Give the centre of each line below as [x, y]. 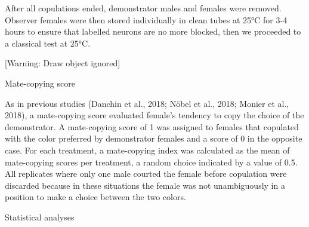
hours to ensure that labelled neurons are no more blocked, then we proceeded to [153, 31]
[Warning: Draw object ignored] [63, 63]
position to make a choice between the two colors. [95, 197]
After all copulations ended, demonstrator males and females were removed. [143, 8]
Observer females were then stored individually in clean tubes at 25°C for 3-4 [146, 19]
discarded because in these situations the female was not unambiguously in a [145, 185]
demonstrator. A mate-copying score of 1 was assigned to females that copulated [152, 126]
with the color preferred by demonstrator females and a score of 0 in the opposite [154, 138]
